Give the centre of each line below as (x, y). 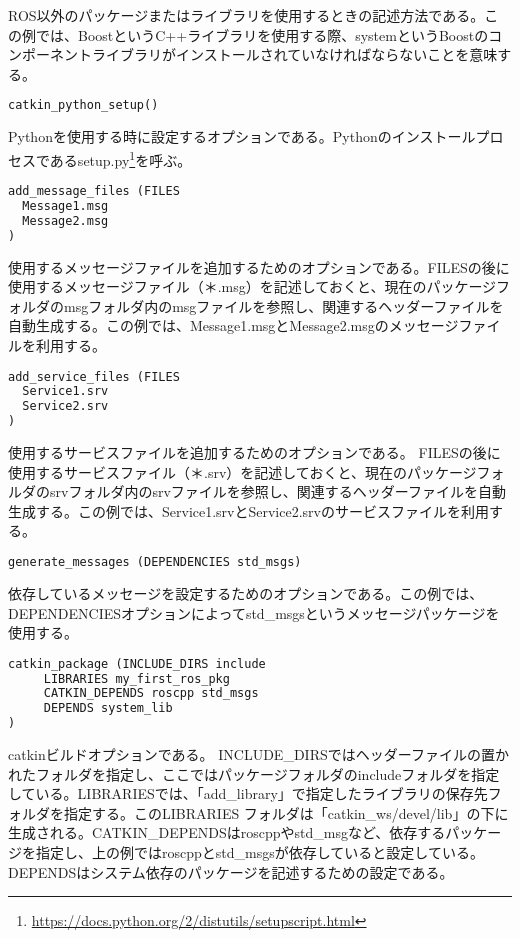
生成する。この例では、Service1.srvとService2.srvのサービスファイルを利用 (248, 510)
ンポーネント (50, 54)
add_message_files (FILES (94, 191)
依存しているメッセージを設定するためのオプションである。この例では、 (246, 592)
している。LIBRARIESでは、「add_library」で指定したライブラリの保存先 (248, 793)
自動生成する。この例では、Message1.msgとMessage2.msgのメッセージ (233, 325)
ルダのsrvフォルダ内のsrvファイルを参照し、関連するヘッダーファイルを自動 (257, 491)
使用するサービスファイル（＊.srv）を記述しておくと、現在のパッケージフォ (256, 471)
